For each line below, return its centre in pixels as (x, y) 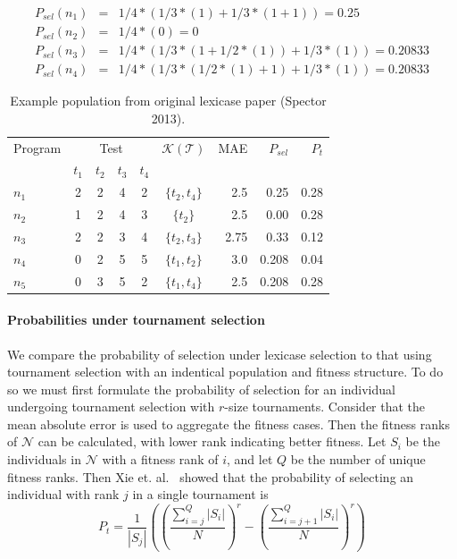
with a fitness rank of (160, 459)
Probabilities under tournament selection (136, 320)
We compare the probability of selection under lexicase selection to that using (220, 354)
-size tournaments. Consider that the (325, 407)
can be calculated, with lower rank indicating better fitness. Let (212, 441)
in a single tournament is (200, 494)
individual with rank (63, 494)
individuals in (44, 459)
